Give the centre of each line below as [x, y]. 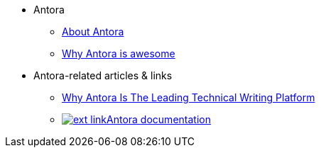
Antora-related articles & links [103, 75]
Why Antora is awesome [119, 53]
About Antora [93, 32]
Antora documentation [159, 119]
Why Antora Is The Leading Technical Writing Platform [189, 97]
